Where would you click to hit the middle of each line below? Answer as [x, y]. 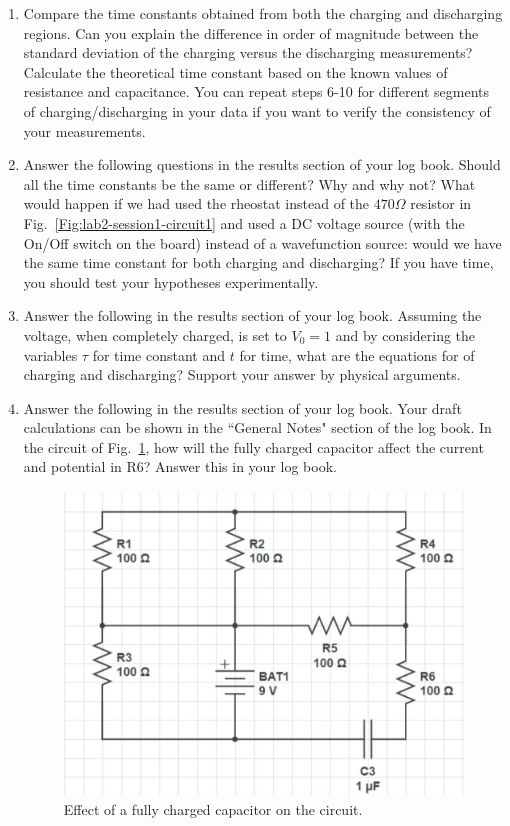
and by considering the [405, 334]
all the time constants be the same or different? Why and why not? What [249, 183]
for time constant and [158, 354]
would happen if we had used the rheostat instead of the [196, 203]
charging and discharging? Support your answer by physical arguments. [242, 374]
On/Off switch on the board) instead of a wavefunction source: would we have [262, 242]
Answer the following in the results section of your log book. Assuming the [252, 315]
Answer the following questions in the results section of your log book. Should [262, 164]
